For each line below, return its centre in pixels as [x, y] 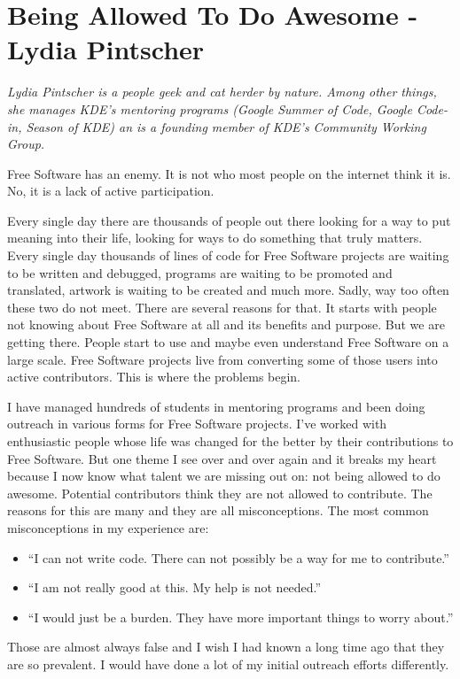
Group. [26, 144]
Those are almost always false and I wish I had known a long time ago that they [226, 647]
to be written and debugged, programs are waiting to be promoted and [200, 272]
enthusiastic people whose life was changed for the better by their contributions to [230, 441]
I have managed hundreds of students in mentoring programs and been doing [216, 406]
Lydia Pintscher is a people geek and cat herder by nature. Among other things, [222, 92]
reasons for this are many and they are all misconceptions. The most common [218, 510]
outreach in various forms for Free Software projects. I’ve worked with [197, 424]
